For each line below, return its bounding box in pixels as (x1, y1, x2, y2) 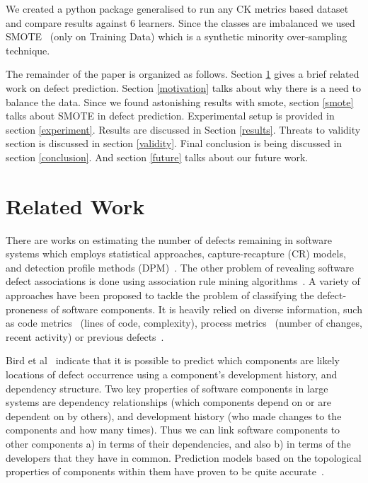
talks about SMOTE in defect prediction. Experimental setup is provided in (6, 108, 335, 123)
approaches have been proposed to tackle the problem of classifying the (6, 288, 314, 303)
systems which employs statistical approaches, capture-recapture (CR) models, (6, 246, 346, 261)
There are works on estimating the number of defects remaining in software (6, 232, 332, 247)
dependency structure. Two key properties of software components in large (6, 380, 328, 395)
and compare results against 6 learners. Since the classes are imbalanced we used (6, 15, 355, 30)
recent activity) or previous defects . (6, 329, 164, 344)
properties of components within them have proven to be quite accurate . (6, 464, 324, 479)
